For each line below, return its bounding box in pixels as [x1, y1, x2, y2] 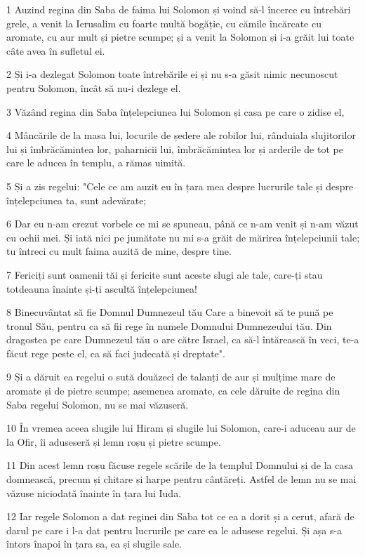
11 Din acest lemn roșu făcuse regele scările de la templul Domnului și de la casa [6, 458, 354, 472]
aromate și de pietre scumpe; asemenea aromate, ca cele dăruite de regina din [6, 383, 340, 398]
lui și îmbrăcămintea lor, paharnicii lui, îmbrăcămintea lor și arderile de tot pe [6, 141, 343, 156]
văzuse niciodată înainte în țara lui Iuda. [6, 485, 182, 500]
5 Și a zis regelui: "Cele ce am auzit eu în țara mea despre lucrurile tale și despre [6, 178, 354, 193]
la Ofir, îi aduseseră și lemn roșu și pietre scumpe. [6, 434, 221, 449]
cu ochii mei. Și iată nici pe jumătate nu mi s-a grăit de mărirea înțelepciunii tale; [6, 230, 360, 244]
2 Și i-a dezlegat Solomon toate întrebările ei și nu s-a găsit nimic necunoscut [6, 67, 338, 81]
